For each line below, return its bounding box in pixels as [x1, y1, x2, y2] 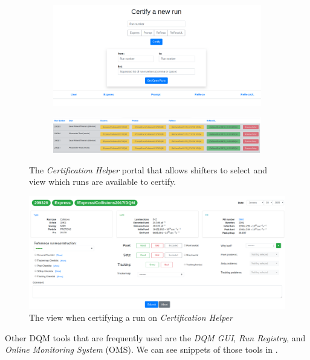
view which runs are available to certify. [29, 175, 176, 188]
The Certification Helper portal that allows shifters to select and [29, 163, 268, 176]
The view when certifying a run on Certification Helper [29, 311, 233, 324]
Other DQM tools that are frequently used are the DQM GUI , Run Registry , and [5, 331, 306, 344]
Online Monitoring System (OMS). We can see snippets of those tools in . [5, 343, 278, 356]
